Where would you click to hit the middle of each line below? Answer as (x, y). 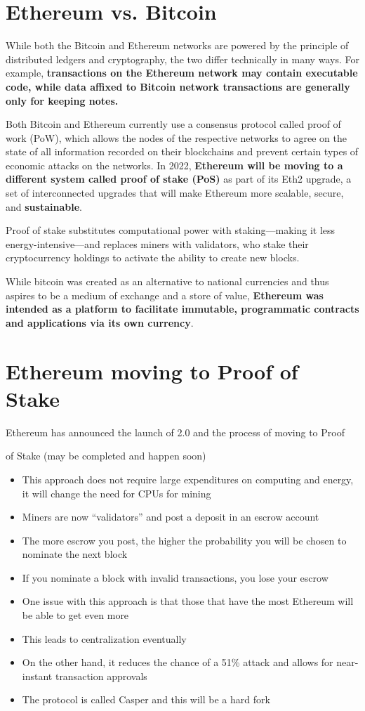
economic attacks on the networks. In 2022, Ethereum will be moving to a (174, 165)
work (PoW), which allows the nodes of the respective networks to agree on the (176, 137)
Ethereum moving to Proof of (152, 371)
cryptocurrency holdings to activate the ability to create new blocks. (153, 257)
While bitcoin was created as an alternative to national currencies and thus (167, 281)
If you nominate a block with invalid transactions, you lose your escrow (175, 577)
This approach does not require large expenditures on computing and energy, (188, 479)
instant (37, 676)
